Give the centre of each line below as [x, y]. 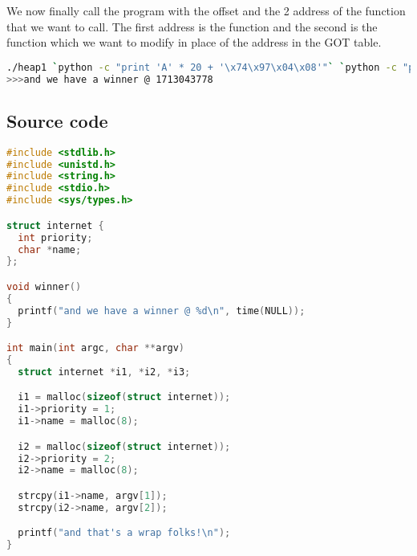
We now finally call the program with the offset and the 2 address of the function [206, 10]
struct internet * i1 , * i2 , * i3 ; [104, 372]
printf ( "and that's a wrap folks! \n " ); [124, 533]
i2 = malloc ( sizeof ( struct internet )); [124, 446]
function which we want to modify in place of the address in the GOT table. [194, 42]
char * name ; [50, 249]
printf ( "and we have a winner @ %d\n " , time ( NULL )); [162, 311]
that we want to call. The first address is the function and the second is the [192, 26]
